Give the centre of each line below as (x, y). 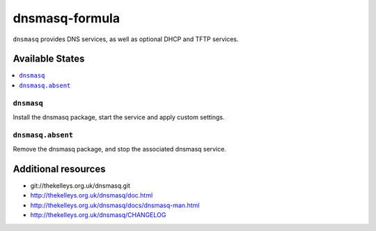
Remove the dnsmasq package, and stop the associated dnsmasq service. (119, 149)
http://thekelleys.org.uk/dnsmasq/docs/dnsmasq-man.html (115, 205)
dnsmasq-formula (66, 18)
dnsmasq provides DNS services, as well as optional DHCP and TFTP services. (126, 39)
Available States (49, 59)
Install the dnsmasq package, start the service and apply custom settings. (119, 117)
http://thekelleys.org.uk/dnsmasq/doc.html (92, 195)
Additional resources (59, 169)
